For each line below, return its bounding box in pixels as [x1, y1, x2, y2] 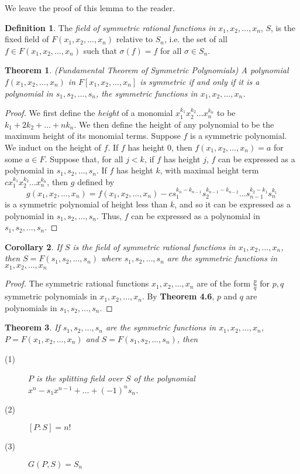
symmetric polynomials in [5, 290, 97, 302]
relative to [116, 33, 153, 45]
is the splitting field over [36, 372, 123, 384]
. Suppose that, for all [44, 152, 123, 165]
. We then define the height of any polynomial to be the [74, 118, 274, 130]
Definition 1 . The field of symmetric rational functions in [5, 21, 216, 33]
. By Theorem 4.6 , [142, 290, 215, 302]
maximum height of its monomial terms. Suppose [5, 129, 181, 142]
